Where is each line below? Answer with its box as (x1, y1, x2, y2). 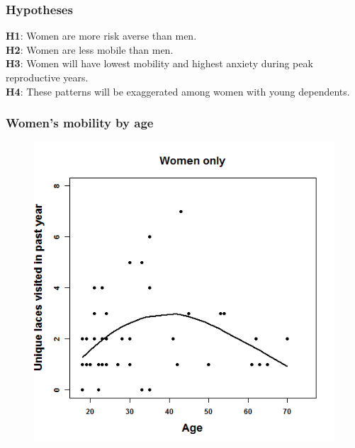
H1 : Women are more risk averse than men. (6, 28, 197, 43)
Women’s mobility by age (6, 114, 154, 132)
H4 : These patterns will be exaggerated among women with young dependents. (6, 84, 350, 98)
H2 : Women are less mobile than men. (6, 42, 174, 57)
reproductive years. (6, 70, 89, 84)
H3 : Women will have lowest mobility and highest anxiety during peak (6, 56, 313, 71)
